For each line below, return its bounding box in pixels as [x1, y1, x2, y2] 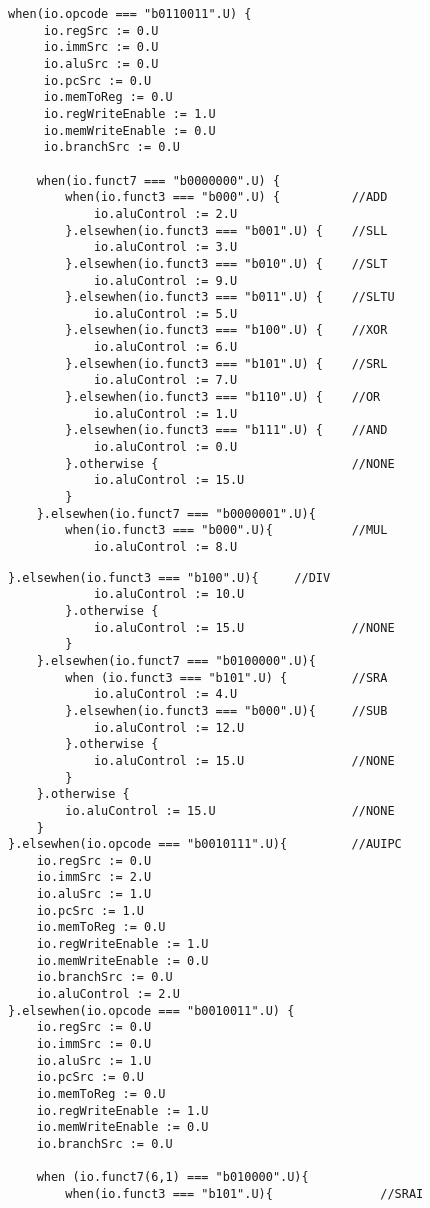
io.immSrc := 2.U [36, 870, 152, 885]
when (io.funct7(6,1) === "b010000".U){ [36, 1170, 309, 1185]
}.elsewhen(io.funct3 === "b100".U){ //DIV [8, 570, 331, 585]
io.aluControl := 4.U [93, 687, 238, 702]
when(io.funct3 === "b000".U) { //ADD [65, 190, 388, 205]
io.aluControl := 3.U [93, 240, 238, 255]
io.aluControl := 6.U [93, 340, 238, 355]
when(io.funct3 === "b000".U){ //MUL [65, 523, 388, 538]
